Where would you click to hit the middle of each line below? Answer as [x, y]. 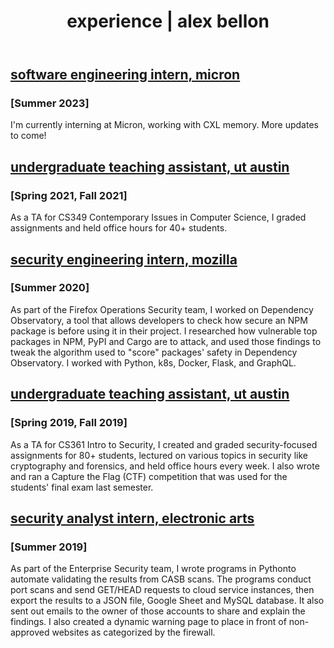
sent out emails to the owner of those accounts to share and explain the [158, 611]
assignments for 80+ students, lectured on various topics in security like [159, 455]
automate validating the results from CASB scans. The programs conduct [161, 579]
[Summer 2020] [50, 288]
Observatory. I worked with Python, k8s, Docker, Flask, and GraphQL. [153, 362]
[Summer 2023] [50, 103]
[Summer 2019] [49, 547]
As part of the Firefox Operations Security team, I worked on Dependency [162, 309]
